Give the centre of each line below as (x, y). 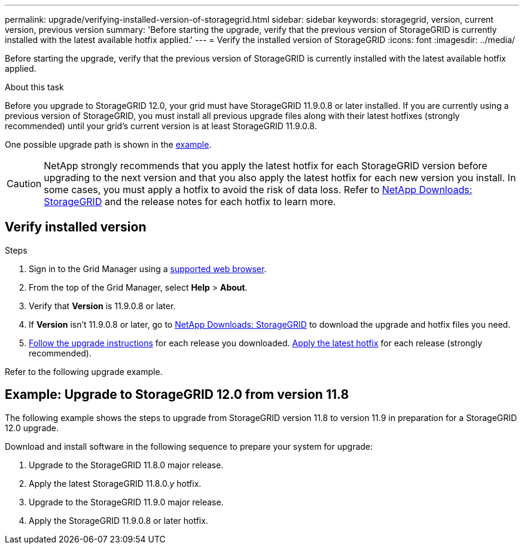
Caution (24, 184)
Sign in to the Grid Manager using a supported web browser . (148, 269)
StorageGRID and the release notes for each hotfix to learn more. (190, 202)
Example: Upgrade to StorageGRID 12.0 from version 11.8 (177, 395)
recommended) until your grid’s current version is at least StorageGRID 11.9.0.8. (161, 126)
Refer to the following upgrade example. (84, 371)
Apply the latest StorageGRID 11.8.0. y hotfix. (115, 483)
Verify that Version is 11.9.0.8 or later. (102, 306)
